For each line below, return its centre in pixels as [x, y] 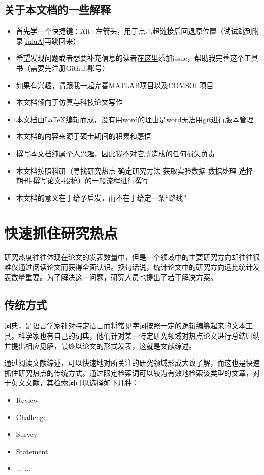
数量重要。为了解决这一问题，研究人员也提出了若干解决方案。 [114, 277]
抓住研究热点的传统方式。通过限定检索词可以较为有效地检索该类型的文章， [128, 372]
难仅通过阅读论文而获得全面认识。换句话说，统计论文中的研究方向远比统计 [128, 267]
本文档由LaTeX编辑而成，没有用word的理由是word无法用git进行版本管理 [135, 119]
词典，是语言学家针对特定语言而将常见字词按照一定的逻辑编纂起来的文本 [125, 326]
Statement [32, 451]
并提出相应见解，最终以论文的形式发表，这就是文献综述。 [100, 345]
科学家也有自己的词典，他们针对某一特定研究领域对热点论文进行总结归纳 [139, 336]
